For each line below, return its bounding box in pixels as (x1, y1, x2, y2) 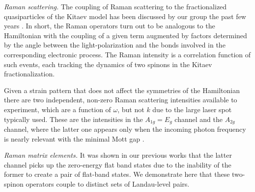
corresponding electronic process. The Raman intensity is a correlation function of (4, 49, 251, 59)
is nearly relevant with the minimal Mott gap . (4, 133, 144, 144)
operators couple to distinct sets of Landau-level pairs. (26, 178, 190, 189)
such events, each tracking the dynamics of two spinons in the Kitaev (4, 59, 212, 69)
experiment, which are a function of (4, 104, 111, 114)
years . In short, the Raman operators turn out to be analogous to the (4, 21, 215, 31)
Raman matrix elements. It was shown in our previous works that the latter (4, 150, 232, 160)
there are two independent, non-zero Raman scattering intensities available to (4, 95, 237, 105)
